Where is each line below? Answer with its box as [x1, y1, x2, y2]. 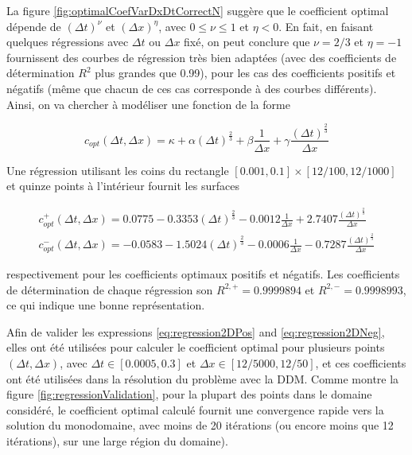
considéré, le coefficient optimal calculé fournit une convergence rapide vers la [6, 401, 384, 418]
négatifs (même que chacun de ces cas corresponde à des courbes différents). [6, 80, 377, 96]
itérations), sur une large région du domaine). [6, 432, 228, 449]
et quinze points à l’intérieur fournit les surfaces [6, 177, 239, 194]
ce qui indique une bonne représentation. [6, 297, 205, 313]
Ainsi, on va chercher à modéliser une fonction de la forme [6, 95, 290, 112]
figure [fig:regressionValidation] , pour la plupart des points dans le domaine [6, 386, 372, 402]
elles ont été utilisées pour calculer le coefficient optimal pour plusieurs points [6, 339, 385, 356]
